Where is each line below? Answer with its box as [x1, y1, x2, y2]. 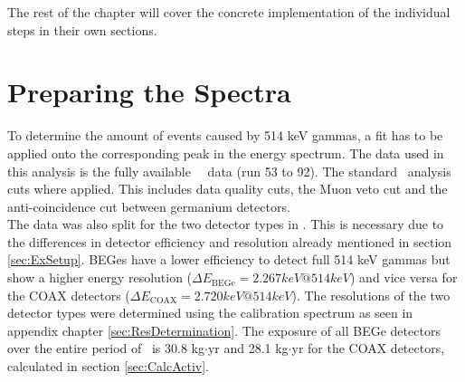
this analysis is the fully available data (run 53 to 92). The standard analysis [7, 161, 451, 180]
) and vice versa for [350, 268, 458, 287]
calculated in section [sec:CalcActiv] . [7, 357, 209, 376]
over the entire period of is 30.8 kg [7, 339, 204, 358]
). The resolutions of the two [291, 285, 451, 304]
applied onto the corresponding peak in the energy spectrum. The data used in [7, 143, 444, 162]
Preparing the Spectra [7, 73, 291, 110]
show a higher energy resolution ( [7, 268, 193, 287]
